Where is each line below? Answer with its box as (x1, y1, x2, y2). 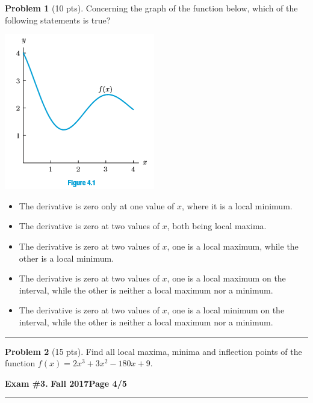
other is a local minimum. (19, 251, 114, 264)
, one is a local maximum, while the (167, 239, 299, 252)
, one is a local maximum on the (167, 272, 286, 285)
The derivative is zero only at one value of (19, 199, 175, 212)
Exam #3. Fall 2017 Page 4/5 (5, 377, 127, 389)
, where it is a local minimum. (182, 199, 293, 212)
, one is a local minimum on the (167, 304, 285, 316)
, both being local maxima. (167, 220, 267, 232)
